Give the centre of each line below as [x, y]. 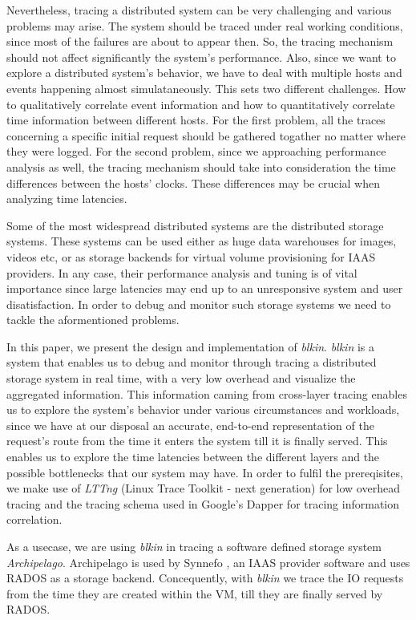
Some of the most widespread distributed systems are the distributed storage [195, 225]
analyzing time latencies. [67, 199]
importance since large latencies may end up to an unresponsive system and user [205, 288]
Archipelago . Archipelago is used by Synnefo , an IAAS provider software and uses [208, 562]
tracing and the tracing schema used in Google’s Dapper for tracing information [203, 503]
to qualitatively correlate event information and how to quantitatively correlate [201, 104]
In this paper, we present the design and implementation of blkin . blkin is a [190, 346]
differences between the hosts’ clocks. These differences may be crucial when [193, 182]
